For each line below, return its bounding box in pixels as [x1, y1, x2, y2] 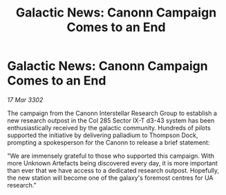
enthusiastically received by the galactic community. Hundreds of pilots [7, 123, 211, 132]
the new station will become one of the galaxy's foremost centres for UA [7, 174, 214, 182]
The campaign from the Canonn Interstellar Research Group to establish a [7, 109, 218, 117]
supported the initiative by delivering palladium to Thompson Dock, [7, 131, 198, 139]
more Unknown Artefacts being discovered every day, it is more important [7, 158, 218, 167]
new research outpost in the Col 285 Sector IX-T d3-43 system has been [7, 116, 215, 125]
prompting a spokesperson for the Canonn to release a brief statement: [7, 138, 210, 146]
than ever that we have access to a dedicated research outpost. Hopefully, [7, 166, 220, 174]
